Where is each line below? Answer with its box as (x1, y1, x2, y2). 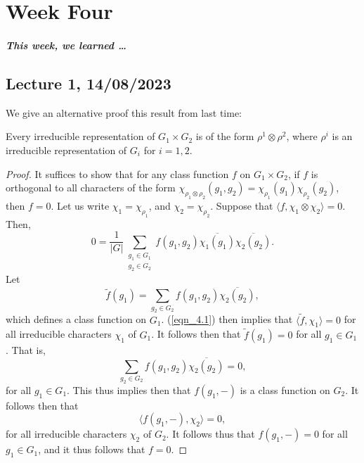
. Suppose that (210, 198, 273, 213)
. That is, (6, 342, 46, 357)
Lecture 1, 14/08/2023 (6, 72, 171, 94)
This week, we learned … (6, 37, 126, 52)
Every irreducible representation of (6, 129, 155, 144)
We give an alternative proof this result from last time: (6, 105, 242, 120)
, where (286, 129, 318, 144)
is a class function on (240, 382, 330, 397)
